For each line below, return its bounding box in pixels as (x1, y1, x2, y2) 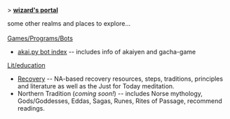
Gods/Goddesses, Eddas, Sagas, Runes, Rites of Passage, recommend (17, 97, 222, 105)
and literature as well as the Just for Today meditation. (17, 82, 175, 90)
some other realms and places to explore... (7, 19, 131, 27)
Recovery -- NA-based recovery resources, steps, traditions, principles (17, 74, 223, 83)
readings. (17, 104, 46, 112)
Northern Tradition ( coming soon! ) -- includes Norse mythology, (17, 90, 203, 97)
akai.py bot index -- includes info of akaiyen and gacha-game (17, 48, 196, 56)
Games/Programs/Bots (7, 34, 74, 42)
